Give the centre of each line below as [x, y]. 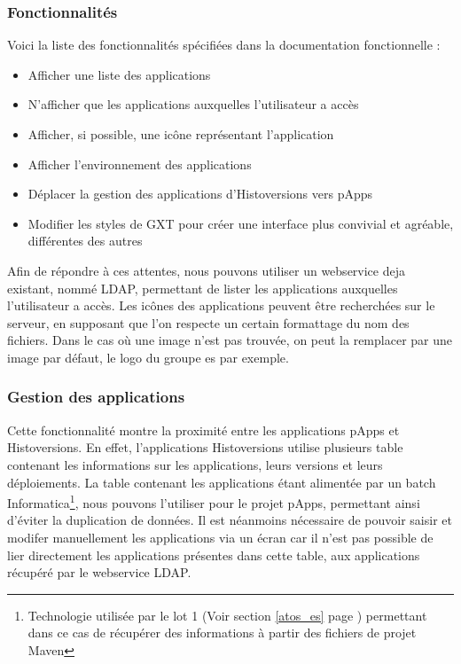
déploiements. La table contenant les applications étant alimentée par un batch [222, 482]
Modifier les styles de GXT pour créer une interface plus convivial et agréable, [241, 223]
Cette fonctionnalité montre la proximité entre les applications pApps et [203, 430]
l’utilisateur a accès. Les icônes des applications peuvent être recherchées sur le [221, 305]
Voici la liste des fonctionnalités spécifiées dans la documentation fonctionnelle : [224, 45]
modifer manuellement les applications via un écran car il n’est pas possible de [220, 537]
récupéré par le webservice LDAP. [99, 572]
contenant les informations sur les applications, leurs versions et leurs [195, 464]
